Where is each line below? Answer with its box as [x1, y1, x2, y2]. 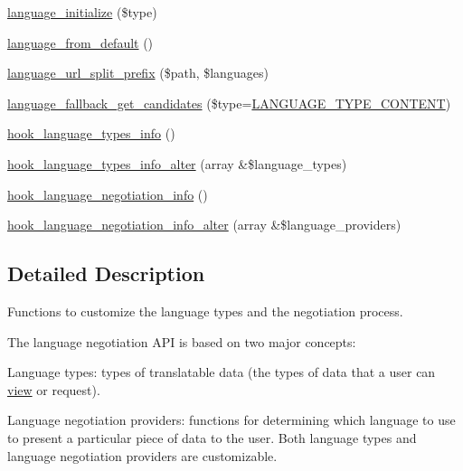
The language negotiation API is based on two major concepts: [7, 332, 356, 351]
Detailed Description [7, 259, 205, 287]
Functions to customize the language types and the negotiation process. [7, 301, 403, 320]
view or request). [7, 380, 100, 399]
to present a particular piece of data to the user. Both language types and [7, 428, 417, 447]
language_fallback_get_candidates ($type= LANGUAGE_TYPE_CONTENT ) [7, 93, 451, 112]
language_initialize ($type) [7, 3, 157, 21]
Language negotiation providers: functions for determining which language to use [7, 410, 456, 429]
